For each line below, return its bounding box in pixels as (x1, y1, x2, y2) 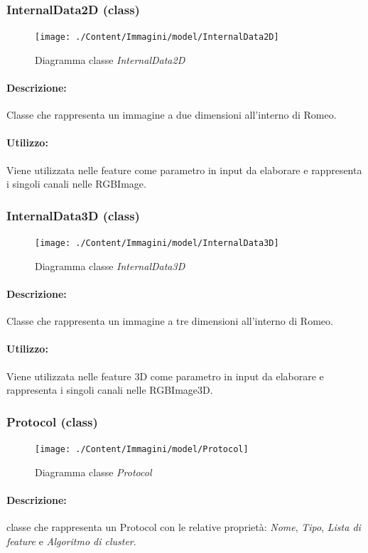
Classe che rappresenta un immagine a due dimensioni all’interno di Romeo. (6, 107, 337, 122)
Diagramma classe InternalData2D (35, 52, 185, 67)
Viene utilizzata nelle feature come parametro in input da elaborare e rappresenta (6, 162, 362, 177)
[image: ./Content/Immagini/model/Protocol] (35, 444, 249, 454)
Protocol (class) (6, 412, 98, 430)
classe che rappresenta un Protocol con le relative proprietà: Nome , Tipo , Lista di (6, 519, 361, 534)
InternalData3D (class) (6, 206, 140, 224)
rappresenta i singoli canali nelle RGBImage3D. (6, 382, 213, 397)
